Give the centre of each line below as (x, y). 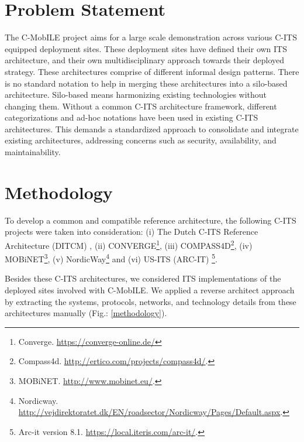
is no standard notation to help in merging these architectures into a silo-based (146, 83)
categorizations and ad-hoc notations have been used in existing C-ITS (132, 117)
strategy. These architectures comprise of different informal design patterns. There (152, 71)
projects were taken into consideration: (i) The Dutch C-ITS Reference (132, 232)
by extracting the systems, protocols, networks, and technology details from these (151, 301)
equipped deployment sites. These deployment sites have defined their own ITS (146, 48)
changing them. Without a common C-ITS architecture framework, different (141, 106)
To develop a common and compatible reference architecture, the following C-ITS (151, 220)
